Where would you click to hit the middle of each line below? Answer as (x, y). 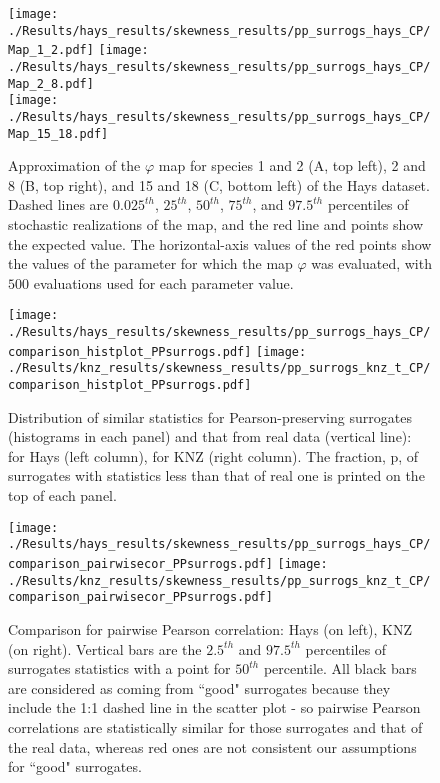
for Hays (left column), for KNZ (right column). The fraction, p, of (213, 455)
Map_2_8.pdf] (51, 83)
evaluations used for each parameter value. (163, 282)
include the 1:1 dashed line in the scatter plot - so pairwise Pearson (214, 707)
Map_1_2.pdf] (51, 50)
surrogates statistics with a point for (119, 668)
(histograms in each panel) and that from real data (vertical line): (210, 436)
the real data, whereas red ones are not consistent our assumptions (212, 746)
